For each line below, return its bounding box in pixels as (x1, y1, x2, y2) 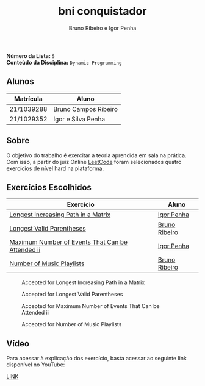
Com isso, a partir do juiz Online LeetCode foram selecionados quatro (6, 158, 182, 165)
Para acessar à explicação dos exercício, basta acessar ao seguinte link (6, 355, 187, 362)
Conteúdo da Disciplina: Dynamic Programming (6, 59, 122, 66)
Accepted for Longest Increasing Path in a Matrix (21, 279, 145, 286)
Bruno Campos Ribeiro (53, 105, 118, 113)
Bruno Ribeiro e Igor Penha (68, 24, 137, 32)
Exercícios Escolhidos (6, 182, 92, 193)
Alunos (6, 76, 35, 87)
